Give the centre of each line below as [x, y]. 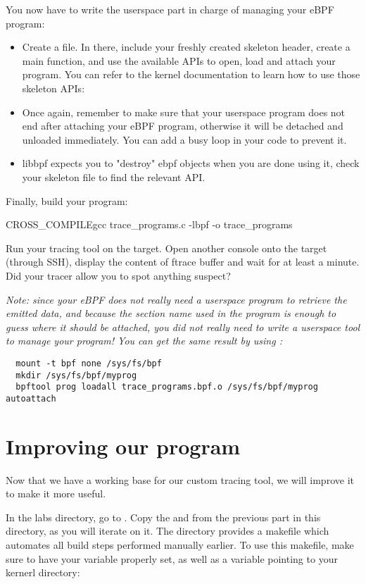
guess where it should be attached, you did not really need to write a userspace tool [183, 327]
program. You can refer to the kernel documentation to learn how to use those [191, 74]
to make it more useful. [56, 493]
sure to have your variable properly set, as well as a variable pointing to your [172, 558]
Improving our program [123, 446]
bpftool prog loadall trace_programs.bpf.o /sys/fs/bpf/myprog [167, 387]
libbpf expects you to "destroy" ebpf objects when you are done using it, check [191, 163]
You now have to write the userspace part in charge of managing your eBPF [170, 9]
